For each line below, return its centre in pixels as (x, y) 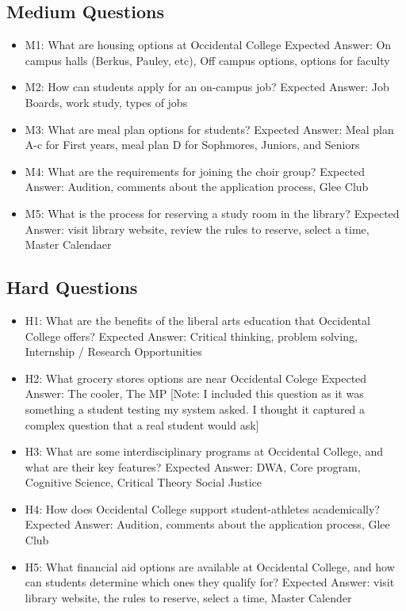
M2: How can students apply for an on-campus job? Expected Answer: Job (207, 87)
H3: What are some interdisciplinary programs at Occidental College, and (204, 451)
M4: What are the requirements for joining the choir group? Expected (195, 171)
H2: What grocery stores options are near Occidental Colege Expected (196, 378)
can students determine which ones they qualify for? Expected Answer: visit (210, 582)
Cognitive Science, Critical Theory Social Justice (144, 482)
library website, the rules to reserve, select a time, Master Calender (188, 597)
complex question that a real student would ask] (142, 424)
